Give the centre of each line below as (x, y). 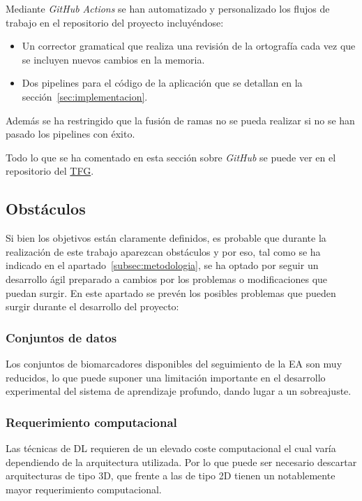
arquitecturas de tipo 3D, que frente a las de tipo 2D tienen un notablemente (171, 475)
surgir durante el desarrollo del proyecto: (92, 306)
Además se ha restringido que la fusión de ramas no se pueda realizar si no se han (180, 120)
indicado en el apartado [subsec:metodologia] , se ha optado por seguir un (162, 265)
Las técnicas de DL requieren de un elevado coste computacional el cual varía (171, 448)
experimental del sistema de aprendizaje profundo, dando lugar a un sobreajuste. (179, 391)
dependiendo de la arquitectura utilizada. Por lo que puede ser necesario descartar (181, 462)
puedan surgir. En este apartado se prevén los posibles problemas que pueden (171, 292)
